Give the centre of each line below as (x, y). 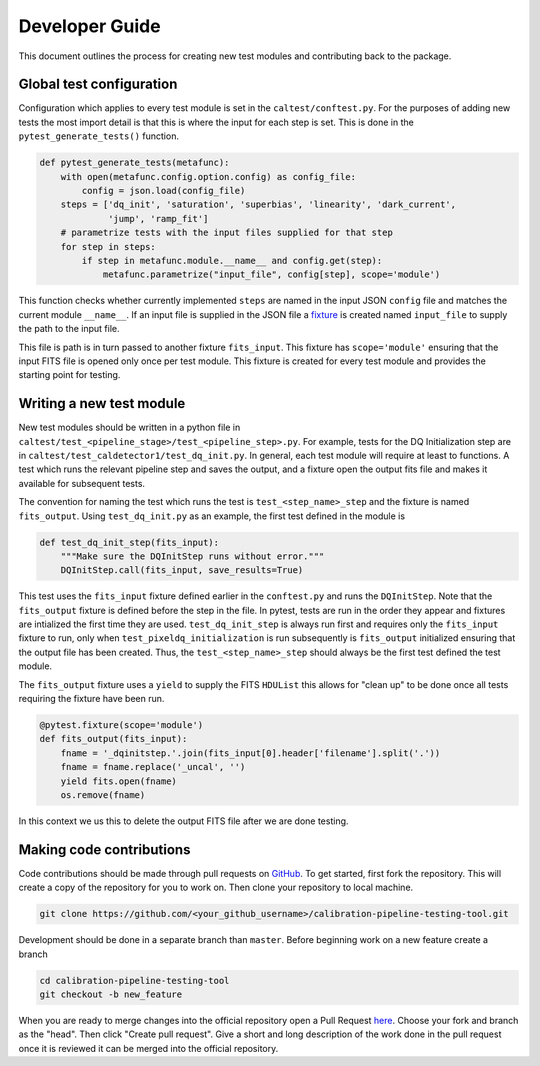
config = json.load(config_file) (163, 190)
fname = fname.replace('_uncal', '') (153, 767)
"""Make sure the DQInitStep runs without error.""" (192, 556)
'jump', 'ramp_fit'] (158, 218)
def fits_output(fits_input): (113, 739)
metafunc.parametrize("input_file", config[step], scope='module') (271, 274)
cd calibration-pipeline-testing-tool (134, 980)
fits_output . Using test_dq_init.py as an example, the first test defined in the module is (211, 516)
